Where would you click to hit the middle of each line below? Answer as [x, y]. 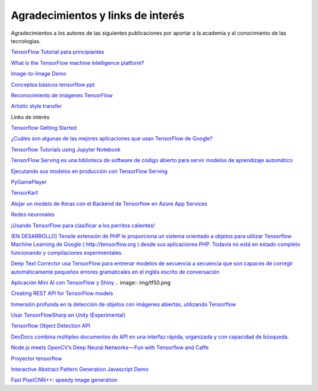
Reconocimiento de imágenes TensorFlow [62, 95]
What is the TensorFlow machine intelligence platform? [77, 63]
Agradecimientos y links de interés [98, 15]
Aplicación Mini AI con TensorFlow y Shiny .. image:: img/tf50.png [91, 282]
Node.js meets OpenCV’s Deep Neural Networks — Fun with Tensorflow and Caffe [110, 347]
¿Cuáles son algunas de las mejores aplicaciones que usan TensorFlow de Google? [112, 139]
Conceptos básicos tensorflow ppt [53, 84]
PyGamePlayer [29, 182]
